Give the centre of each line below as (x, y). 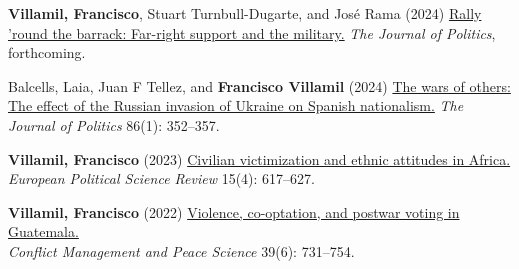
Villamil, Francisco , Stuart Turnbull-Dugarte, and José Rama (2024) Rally (245, 13)
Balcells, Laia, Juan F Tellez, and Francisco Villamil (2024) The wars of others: (259, 85)
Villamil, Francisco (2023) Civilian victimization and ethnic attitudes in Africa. (259, 158)
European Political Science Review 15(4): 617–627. (162, 178)
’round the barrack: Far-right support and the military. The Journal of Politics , (252, 32)
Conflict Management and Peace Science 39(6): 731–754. (181, 250)
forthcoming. (47, 52)
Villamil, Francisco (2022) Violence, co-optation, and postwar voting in (234, 211)
